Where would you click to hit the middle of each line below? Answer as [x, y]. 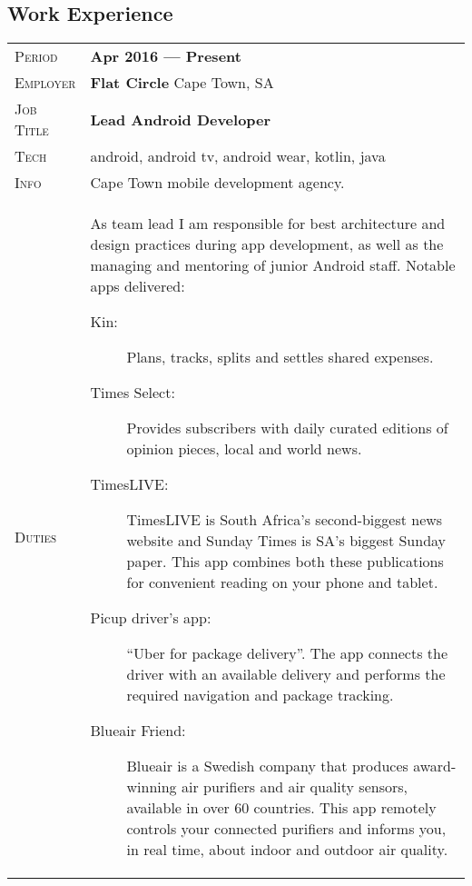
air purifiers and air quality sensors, [295, 787]
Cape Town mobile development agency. [217, 183]
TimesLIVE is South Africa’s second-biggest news [285, 520]
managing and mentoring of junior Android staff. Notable [273, 265]
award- [435, 766]
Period [36, 56]
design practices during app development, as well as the [267, 244]
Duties [35, 536]
